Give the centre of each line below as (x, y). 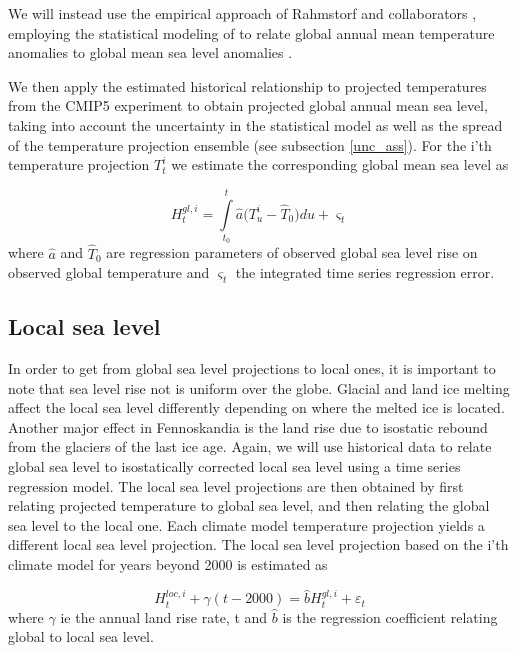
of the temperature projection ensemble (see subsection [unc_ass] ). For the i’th (250, 144)
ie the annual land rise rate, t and (164, 616)
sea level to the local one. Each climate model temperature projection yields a (246, 524)
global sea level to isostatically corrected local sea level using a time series (234, 466)
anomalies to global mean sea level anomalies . (150, 52)
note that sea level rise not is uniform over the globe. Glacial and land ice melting (259, 387)
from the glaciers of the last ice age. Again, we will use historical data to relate (250, 446)
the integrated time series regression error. (365, 272)
